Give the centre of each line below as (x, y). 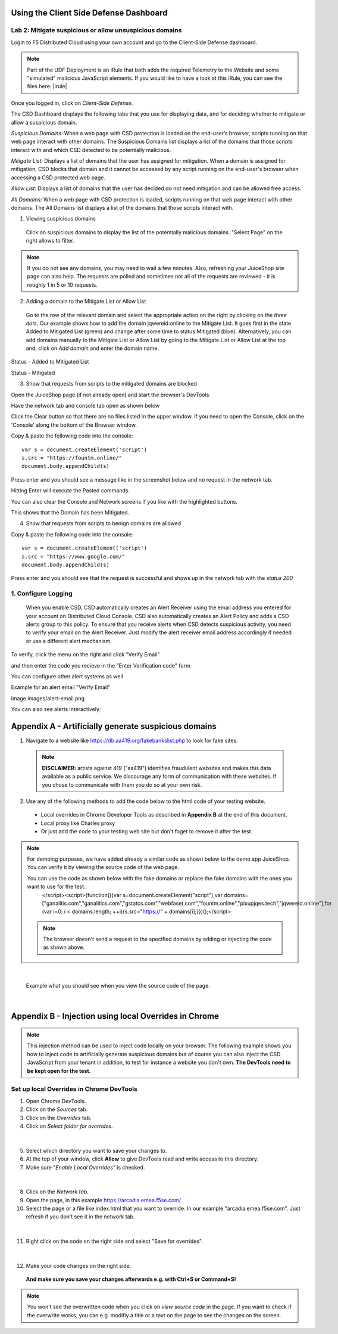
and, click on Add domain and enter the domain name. (93, 348)
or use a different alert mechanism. (69, 641)
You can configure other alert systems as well (67, 676)
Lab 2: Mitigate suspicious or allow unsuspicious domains (96, 30)
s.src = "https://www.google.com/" (73, 556)
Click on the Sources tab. (57, 1109)
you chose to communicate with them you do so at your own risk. (122, 784)
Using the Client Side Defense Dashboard (89, 13)
